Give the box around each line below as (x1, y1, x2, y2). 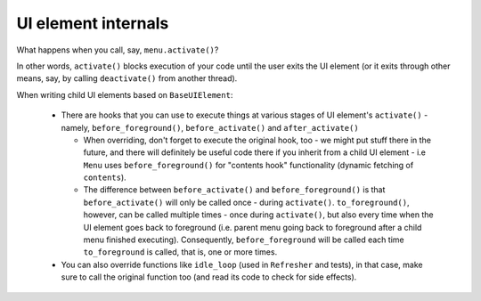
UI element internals (16, 13, 169, 33)
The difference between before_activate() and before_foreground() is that (83, 184, 386, 195)
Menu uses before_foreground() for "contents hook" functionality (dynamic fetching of (83, 159, 414, 170)
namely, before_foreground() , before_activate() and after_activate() (61, 122, 360, 133)
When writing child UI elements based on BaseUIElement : (16, 89, 233, 100)
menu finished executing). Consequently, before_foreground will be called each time (83, 234, 404, 245)
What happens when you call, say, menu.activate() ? (16, 45, 219, 55)
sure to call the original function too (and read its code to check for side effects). (61, 272, 357, 282)
